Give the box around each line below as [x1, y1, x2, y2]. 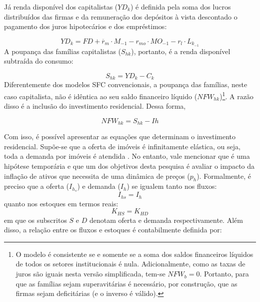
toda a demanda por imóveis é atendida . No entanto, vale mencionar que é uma [4, 151, 250, 161]
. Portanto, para [199, 268, 249, 279]
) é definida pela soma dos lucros [130, 2, 231, 12]
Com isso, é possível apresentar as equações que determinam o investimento [4, 131, 236, 142]
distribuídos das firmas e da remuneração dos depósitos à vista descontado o [4, 11, 237, 22]
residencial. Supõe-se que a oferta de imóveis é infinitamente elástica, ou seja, [4, 141, 240, 151]
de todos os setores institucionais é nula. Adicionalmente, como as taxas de [15, 258, 245, 269]
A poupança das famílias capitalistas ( [4, 46, 121, 56]
